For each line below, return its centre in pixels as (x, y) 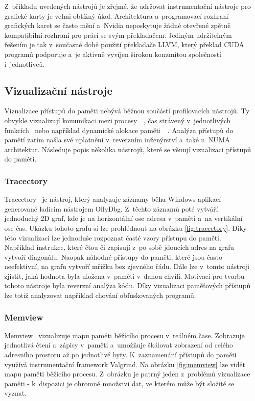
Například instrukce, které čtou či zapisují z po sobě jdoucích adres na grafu (119, 247)
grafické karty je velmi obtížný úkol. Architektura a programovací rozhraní (117, 15)
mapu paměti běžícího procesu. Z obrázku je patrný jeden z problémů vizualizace (127, 374)
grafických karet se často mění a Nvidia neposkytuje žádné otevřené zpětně (117, 25)
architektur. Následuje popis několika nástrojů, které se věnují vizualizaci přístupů (128, 149)
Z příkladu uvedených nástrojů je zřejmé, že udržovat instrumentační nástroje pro (128, 6)
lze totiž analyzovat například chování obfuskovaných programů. (100, 295)
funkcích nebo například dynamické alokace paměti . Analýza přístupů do (119, 130)
